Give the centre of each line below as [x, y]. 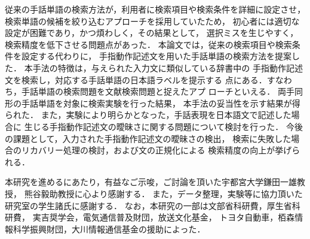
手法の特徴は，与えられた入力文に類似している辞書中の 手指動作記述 [168, 67]
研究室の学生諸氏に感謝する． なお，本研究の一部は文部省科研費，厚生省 [148, 205]
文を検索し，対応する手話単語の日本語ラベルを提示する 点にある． [136, 79]
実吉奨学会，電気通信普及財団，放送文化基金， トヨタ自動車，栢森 [164, 217]
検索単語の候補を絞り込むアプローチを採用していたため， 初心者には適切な [152, 21]
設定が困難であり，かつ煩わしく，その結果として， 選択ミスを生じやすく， [152, 33]
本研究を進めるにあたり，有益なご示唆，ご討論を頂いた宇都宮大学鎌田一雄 [151, 182]
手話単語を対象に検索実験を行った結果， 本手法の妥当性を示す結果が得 [161, 103]
